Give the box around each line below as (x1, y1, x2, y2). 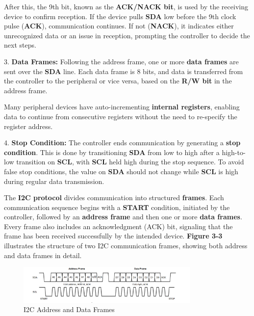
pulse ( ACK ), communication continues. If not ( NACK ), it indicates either (4, 21, 234, 31)
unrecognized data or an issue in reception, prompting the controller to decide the (4, 30, 250, 40)
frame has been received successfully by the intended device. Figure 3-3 (4, 231, 223, 241)
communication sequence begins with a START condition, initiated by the (4, 202, 230, 212)
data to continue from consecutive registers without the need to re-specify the (4, 111, 237, 121)
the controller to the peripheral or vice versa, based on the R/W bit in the (4, 76, 232, 86)
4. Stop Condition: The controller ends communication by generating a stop (4, 137, 241, 148)
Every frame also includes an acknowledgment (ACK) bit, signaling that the (4, 221, 233, 231)
